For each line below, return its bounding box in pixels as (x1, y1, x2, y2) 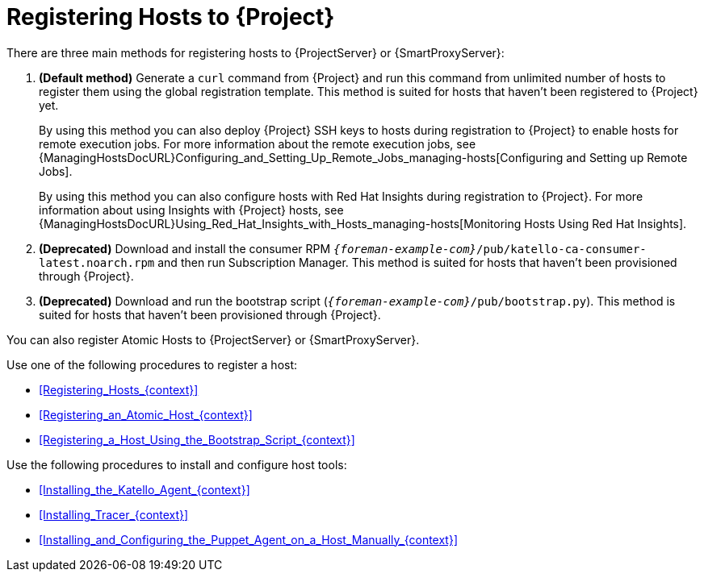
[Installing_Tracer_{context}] (39, 507, 189, 522)
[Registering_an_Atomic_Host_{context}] (39, 407, 253, 422)
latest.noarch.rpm (39, 256, 155, 269)
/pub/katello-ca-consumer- (476, 242, 647, 256)
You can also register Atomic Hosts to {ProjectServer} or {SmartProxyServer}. (6, 332, 420, 347)
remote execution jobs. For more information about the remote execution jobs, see (39, 136, 476, 151)
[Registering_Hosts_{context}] (39, 382, 199, 397)
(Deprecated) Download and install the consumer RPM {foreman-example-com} (39, 241, 477, 256)
